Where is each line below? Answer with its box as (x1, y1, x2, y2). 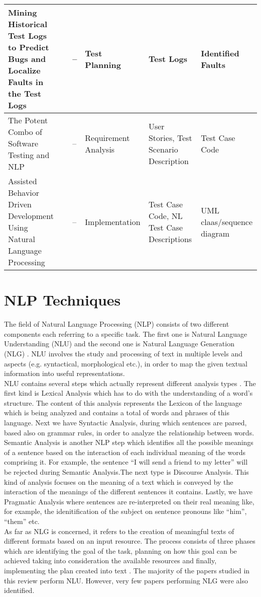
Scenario (148, 143, 178, 155)
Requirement (85, 131, 130, 143)
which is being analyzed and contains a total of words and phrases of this (4, 407, 229, 418)
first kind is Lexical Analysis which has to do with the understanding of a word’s (4, 388, 253, 398)
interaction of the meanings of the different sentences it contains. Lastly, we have (4, 486, 252, 497)
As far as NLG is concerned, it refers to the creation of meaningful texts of (4, 526, 234, 536)
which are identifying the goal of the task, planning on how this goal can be (4, 545, 237, 556)
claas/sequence (201, 215, 253, 228)
